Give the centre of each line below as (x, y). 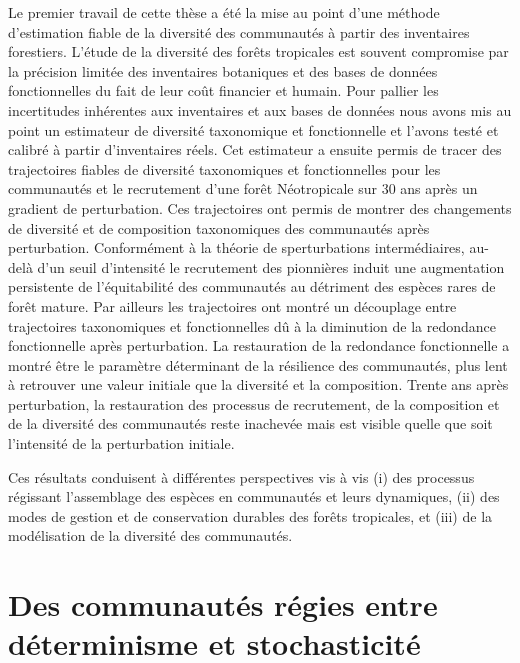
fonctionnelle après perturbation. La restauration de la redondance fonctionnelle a (259, 345)
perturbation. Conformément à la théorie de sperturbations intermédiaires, (236, 247)
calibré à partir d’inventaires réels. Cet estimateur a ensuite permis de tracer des (255, 149)
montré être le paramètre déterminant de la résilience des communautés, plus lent (258, 364)
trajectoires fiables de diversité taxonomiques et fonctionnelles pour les (224, 168)
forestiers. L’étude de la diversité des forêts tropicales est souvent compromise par (258, 51)
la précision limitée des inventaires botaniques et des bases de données (223, 70)
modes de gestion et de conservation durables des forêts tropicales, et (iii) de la (250, 515)
